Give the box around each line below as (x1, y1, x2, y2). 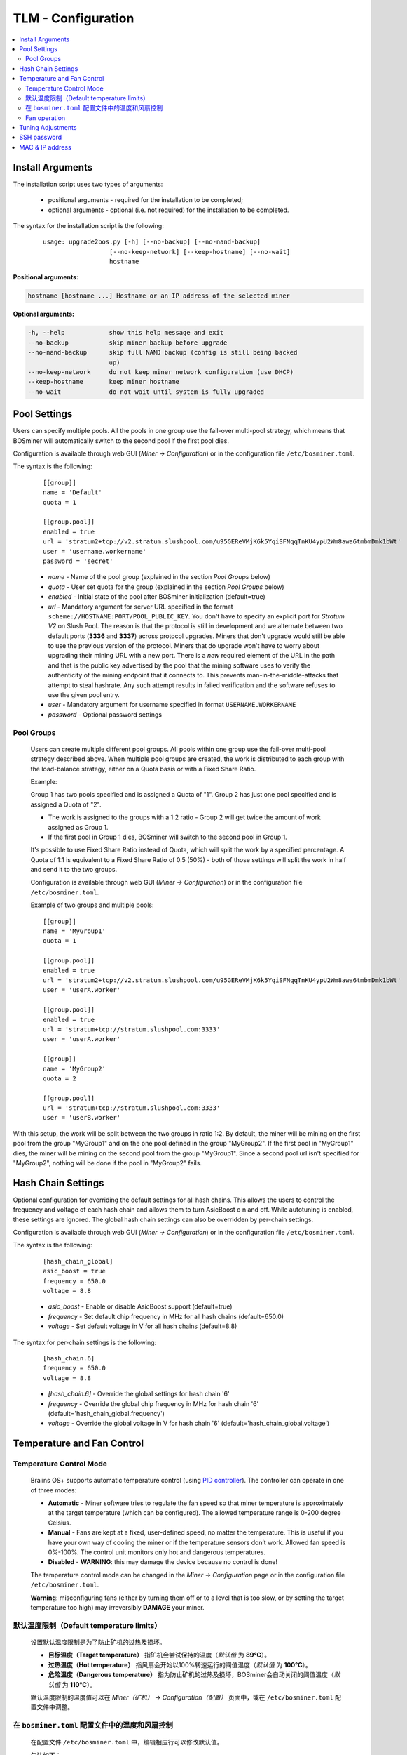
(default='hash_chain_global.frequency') (48, 1409, 165, 1417)
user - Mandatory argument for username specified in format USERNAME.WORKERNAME (48, 701, 296, 709)
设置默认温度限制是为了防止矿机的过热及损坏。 (30, 1638, 166, 1646)
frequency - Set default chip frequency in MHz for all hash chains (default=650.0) (48, 1312, 284, 1320)
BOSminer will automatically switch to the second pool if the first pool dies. (13, 436, 229, 445)
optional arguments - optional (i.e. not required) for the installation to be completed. (48, 206, 289, 214)
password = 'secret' (43, 557, 113, 565)
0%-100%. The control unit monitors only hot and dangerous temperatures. (48, 1548, 266, 1556)
